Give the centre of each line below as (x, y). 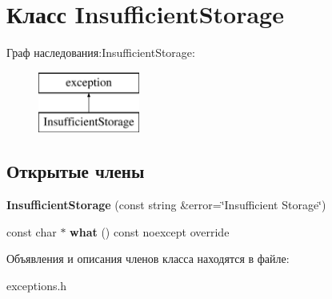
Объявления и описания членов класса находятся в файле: (148, 259)
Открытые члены (76, 171)
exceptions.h (37, 285)
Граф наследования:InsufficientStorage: (101, 53)
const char (32, 231)
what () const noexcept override (150, 231)
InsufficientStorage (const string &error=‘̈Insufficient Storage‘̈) (166, 205)
